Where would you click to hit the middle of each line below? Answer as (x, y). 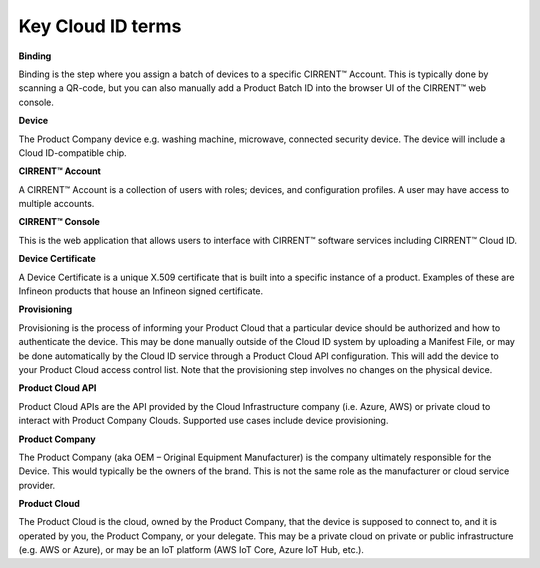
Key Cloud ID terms (100, 26)
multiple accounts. (56, 204)
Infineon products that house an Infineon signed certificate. (141, 291)
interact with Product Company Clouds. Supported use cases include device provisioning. (203, 421)
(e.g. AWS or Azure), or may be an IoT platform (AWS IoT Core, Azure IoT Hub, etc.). (191, 550)
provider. (37, 485)
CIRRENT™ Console (59, 222)
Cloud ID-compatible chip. (72, 152)
